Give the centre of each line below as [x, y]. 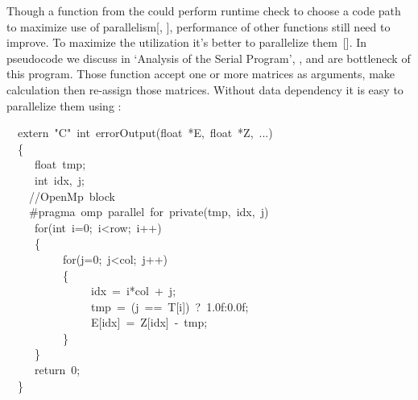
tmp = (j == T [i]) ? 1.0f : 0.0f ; [170, 306]
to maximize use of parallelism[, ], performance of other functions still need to [199, 26]
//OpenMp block [72, 196]
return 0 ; [58, 370]
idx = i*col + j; [133, 291]
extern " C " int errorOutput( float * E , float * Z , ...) [145, 133]
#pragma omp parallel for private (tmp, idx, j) [149, 212]
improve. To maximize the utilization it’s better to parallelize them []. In [187, 42]
